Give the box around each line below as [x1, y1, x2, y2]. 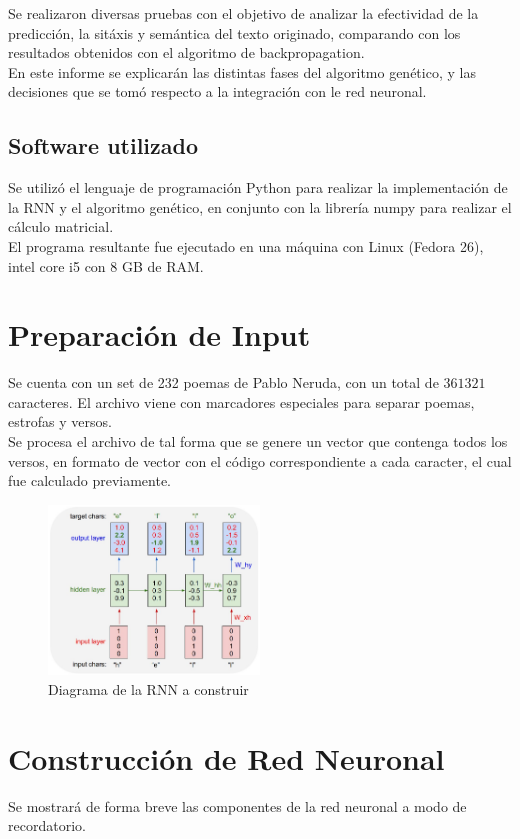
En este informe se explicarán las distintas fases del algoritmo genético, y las [8, 61, 476, 82]
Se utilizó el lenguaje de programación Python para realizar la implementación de [8, 177, 508, 198]
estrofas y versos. [8, 411, 112, 432]
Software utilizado [8, 130, 199, 161]
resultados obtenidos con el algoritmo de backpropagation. [8, 42, 365, 63]
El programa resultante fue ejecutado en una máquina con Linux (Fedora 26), [8, 235, 484, 256]
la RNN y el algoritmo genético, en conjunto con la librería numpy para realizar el [8, 196, 512, 217]
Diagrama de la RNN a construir [48, 678, 249, 699]
